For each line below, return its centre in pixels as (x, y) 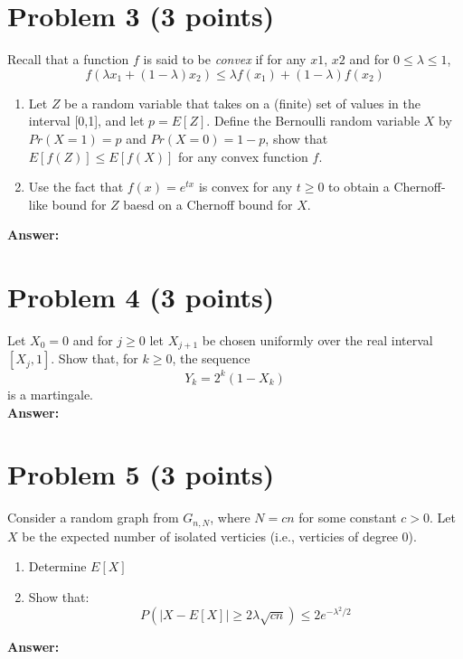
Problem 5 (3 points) (141, 474)
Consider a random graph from (93, 518)
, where (230, 518)
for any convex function (243, 156)
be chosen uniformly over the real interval (317, 340)
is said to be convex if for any (225, 59)
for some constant (348, 518)
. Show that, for (94, 358)
